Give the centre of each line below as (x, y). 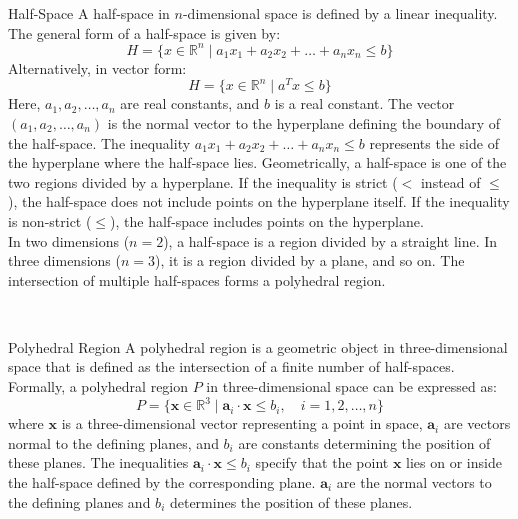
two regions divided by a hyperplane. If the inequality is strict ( (203, 181)
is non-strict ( (50, 220)
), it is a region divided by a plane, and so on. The (310, 260)
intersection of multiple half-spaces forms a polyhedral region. (197, 279)
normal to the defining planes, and (113, 442)
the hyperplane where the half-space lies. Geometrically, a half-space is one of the (257, 162)
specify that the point (322, 462)
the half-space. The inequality (99, 142)
